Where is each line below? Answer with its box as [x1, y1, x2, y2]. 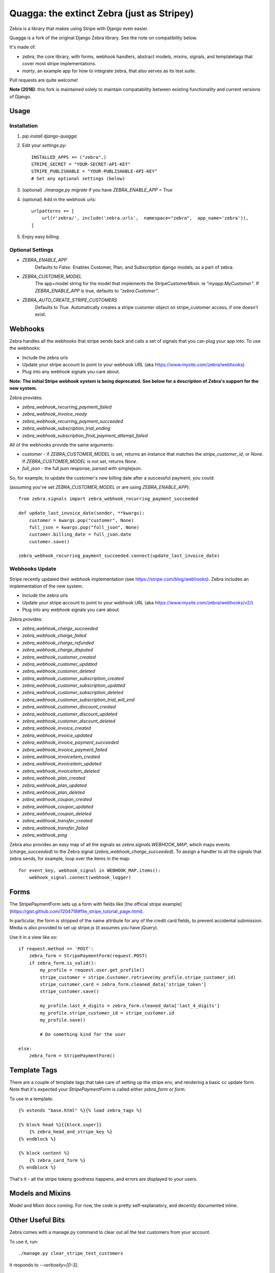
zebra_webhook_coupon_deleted [22, 811, 92, 817]
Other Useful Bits [9, 1216, 65, 1225]
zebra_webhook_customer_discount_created [22, 704, 116, 710]
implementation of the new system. [9, 583, 84, 589]
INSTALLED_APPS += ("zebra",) [31, 154, 107, 160]
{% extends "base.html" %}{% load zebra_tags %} [18, 1108, 142, 1114]
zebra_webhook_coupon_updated [22, 804, 94, 810]
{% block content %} [18, 1150, 70, 1156]
